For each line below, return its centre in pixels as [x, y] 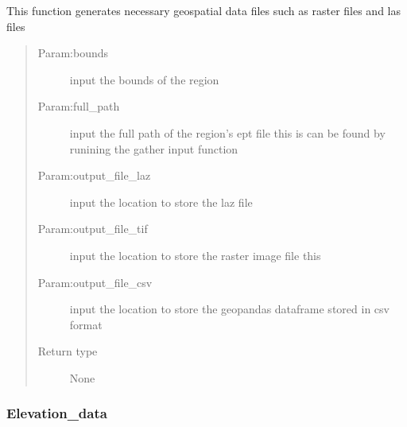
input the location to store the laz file [161, 202]
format [86, 324]
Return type [68, 351]
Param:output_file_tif [93, 229]
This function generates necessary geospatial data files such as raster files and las [204, 10]
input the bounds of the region [144, 79]
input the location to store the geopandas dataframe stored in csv [229, 309]
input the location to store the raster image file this [195, 255]
